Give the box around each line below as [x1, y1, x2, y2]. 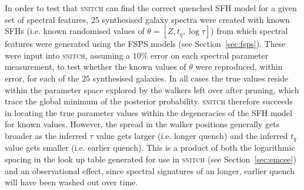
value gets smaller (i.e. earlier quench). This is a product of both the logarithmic [5, 141, 295, 154]
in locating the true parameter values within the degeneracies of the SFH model [5, 106, 292, 118]
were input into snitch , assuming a [5, 49, 131, 61]
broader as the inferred [5, 129, 87, 141]
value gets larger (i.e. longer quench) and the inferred [96, 129, 288, 141]
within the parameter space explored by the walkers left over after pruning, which [5, 83, 299, 96]
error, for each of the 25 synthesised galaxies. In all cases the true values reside [5, 72, 289, 84]
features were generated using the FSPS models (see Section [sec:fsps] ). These [5, 38, 286, 50]
